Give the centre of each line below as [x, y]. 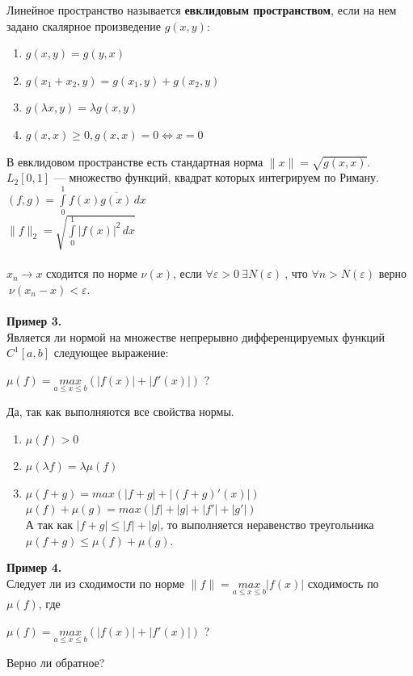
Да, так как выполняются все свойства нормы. [120, 411]
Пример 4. [34, 567]
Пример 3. [34, 320]
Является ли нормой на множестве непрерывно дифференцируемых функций [196, 336]
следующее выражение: [111, 353]
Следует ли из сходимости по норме [96, 583]
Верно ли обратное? [56, 662]
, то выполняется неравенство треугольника [267, 524]
